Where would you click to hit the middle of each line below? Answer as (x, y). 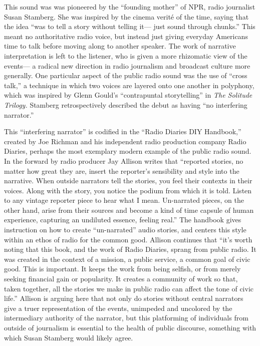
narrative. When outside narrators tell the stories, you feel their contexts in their (128, 181)
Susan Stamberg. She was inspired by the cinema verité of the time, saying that (126, 16)
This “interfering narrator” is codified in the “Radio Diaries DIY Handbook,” (123, 131)
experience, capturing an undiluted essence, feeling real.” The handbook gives (123, 220)
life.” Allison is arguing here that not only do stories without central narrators (124, 298)
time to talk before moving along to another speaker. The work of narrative (120, 46)
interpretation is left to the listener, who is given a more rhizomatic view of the (126, 55)
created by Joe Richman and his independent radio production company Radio (125, 141)
